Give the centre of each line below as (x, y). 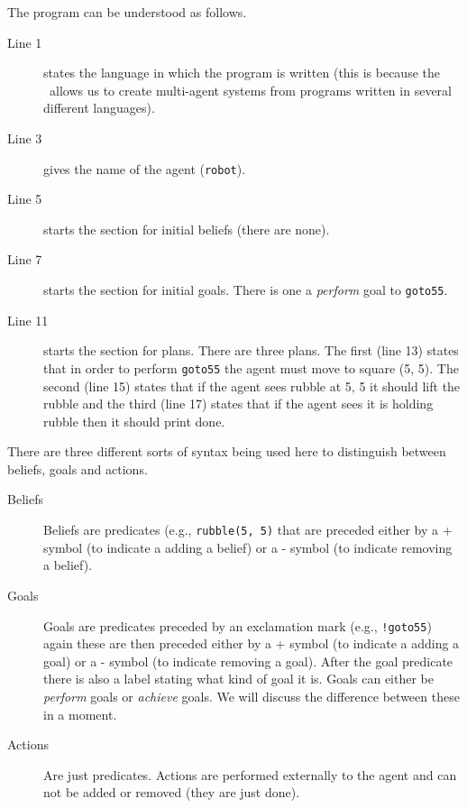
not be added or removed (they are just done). (172, 792)
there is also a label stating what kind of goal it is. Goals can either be (238, 679)
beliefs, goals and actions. (78, 468)
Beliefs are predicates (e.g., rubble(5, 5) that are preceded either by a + (248, 530)
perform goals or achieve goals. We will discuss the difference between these (252, 696)
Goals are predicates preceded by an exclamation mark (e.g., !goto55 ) (238, 625)
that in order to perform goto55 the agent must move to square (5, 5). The (251, 367)
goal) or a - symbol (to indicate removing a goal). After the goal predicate (248, 661)
